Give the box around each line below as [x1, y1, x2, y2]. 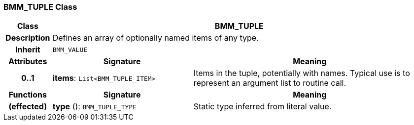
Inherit [15, 45, 40, 55]
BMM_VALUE [52, 46, 88, 53]
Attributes [8, 56, 47, 67]
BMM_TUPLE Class [3, 2, 77, 12]
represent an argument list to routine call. [193, 78, 346, 88]
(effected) [8, 101, 47, 112]
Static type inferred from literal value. [193, 101, 332, 112]
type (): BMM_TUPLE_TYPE [52, 101, 137, 112]
